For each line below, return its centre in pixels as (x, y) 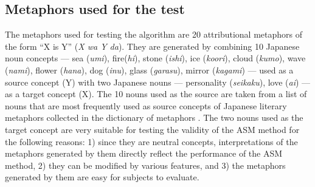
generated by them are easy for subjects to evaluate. (102, 177)
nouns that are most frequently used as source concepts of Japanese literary (146, 105)
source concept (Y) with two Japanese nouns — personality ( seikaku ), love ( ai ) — (158, 82)
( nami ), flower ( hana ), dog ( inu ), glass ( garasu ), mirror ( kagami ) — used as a (149, 70)
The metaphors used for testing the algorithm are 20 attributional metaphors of (154, 34)
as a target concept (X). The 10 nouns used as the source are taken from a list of (156, 94)
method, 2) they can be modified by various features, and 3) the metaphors (145, 165)
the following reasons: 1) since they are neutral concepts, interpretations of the (151, 141)
